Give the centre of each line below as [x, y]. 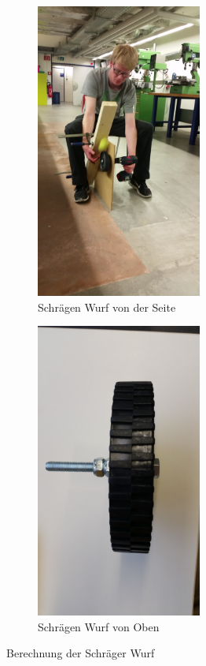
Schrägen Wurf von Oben [99, 626]
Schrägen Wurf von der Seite [107, 307]
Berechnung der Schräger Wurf [81, 653]
